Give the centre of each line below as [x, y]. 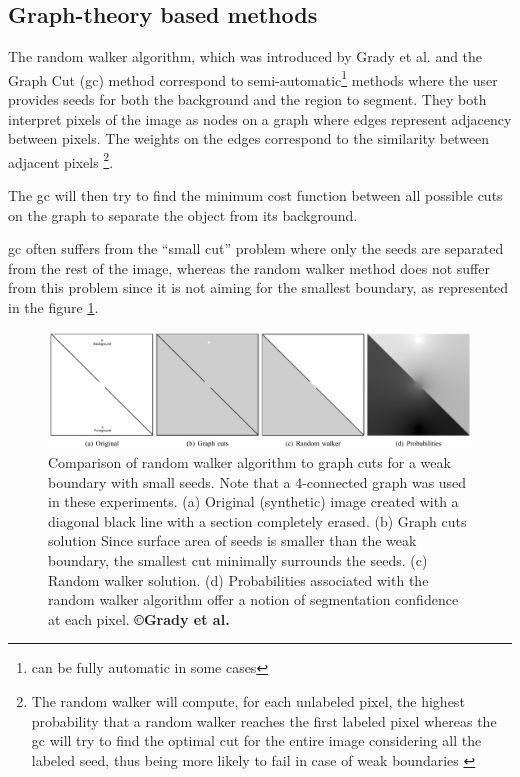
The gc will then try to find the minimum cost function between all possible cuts [255, 195]
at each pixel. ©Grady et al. [139, 618]
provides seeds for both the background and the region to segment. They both [247, 99]
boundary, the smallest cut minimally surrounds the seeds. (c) [238, 559]
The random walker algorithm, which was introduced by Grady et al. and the [245, 56]
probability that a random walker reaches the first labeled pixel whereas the [264, 720]
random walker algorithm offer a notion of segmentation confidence [253, 599]
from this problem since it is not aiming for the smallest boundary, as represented [258, 287]
